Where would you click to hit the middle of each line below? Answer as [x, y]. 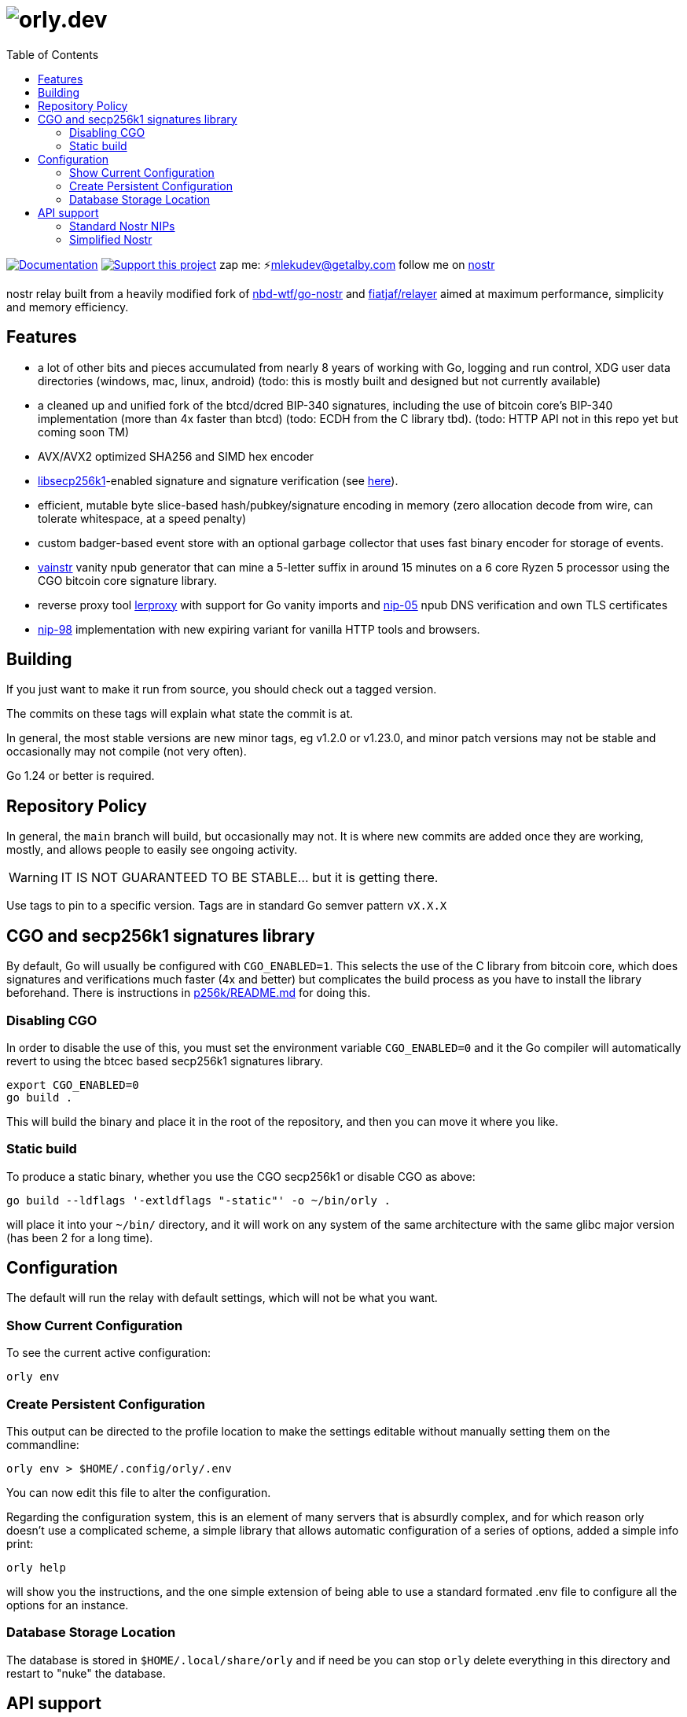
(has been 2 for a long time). [80, 1237]
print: [20, 1543]
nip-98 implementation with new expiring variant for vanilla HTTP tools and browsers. [259, 629]
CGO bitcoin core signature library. [127, 580]
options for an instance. [68, 1605]
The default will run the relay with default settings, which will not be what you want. [222, 1298]
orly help [36, 1567]
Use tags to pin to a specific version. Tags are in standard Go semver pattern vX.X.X [227, 906]
